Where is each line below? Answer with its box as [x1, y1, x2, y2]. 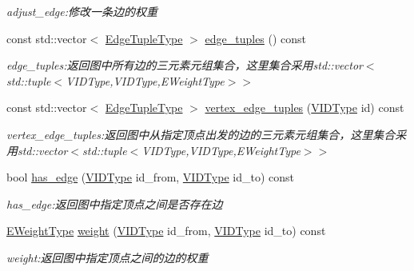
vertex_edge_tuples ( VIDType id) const [205, 99, 404, 116]
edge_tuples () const [205, 30, 307, 46]
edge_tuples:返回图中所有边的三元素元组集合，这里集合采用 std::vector [6, 57, 363, 74]
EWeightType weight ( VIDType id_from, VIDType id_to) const [6, 222, 326, 239]
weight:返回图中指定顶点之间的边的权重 [6, 249, 209, 265]
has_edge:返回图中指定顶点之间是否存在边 [6, 195, 223, 212]
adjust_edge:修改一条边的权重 [6, 3, 157, 19]
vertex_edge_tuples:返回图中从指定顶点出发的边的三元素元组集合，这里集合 [6, 126, 396, 142]
